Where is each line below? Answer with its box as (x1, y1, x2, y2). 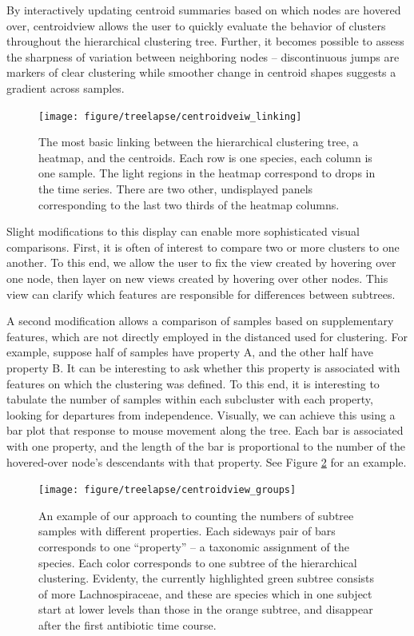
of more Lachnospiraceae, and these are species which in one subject (38, 585, 372, 602)
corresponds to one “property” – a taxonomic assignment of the (38, 538, 349, 555)
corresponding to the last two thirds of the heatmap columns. (38, 196, 340, 213)
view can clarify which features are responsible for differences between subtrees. (6, 285, 396, 302)
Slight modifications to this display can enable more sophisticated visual (6, 223, 360, 240)
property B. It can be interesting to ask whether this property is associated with (6, 359, 400, 376)
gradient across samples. (6, 79, 125, 96)
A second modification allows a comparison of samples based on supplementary (6, 312, 394, 329)
